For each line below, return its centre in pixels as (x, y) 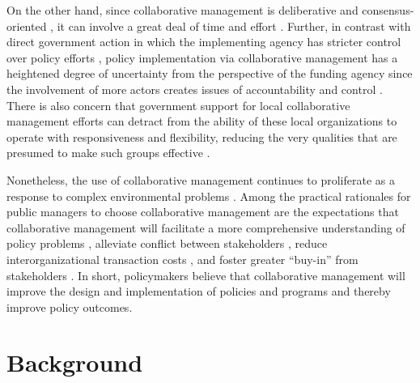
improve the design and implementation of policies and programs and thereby (199, 291)
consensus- (388, 10)
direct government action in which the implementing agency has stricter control (204, 42)
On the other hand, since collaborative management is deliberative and (182, 10)
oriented (27, 26)
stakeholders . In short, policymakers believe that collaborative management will (206, 275)
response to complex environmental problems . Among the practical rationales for (209, 196)
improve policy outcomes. (70, 306)
